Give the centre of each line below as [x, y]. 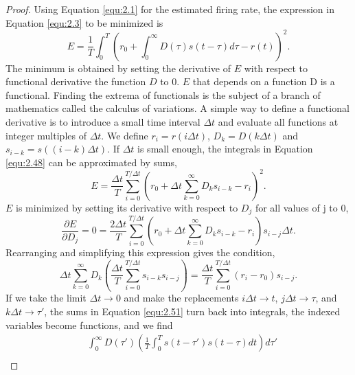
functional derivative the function [76, 81]
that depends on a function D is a [264, 81]
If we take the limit [46, 298]
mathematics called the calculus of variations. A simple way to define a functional [177, 108]
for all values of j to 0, [302, 207]
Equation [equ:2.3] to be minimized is [84, 22]
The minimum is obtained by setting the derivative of [118, 68]
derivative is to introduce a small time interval [103, 122]
